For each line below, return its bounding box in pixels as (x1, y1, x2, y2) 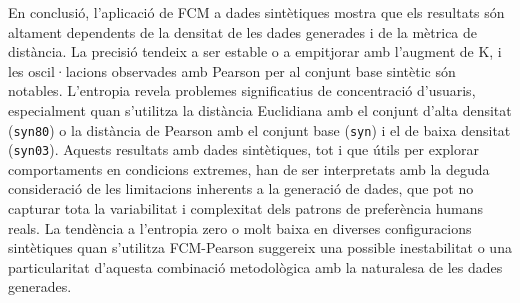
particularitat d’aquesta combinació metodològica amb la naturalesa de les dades (8, 256, 503, 277)
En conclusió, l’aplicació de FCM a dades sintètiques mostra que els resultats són (8, 2, 505, 22)
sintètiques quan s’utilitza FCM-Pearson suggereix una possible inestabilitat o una (8, 237, 512, 258)
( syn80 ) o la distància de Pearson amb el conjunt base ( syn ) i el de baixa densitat (8, 119, 511, 140)
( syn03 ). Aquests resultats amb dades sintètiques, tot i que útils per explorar (8, 139, 479, 160)
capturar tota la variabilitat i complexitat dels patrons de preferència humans (8, 198, 483, 219)
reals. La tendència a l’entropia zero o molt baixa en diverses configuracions (8, 217, 472, 238)
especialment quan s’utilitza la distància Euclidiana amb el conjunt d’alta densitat (8, 99, 512, 120)
